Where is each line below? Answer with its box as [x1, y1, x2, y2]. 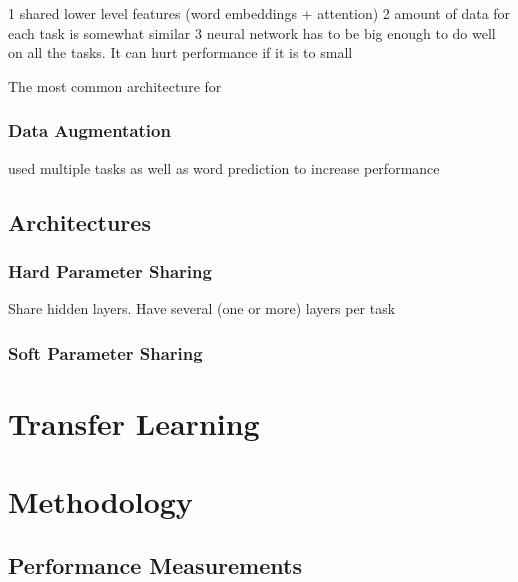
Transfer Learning [8, 402, 260, 443]
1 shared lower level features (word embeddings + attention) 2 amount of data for [8, 3, 511, 23]
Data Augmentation [8, 118, 171, 143]
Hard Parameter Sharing [8, 258, 212, 283]
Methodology [8, 481, 193, 522]
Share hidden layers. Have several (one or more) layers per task [8, 298, 396, 319]
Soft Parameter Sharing [8, 340, 203, 365]
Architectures [8, 206, 151, 237]
